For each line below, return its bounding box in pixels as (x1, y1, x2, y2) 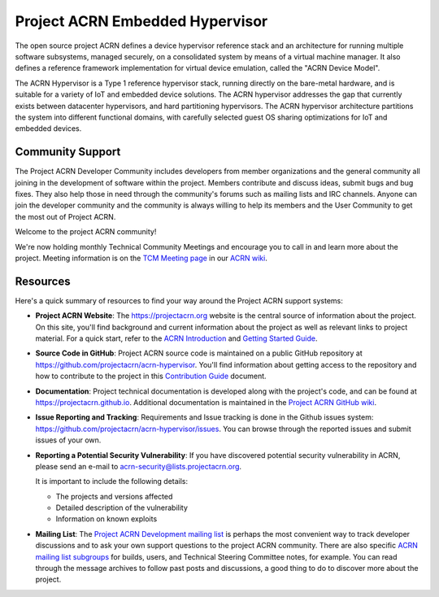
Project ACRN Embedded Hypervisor (15, 12, 268, 30)
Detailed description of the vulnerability (55, 503, 189, 512)
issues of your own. (35, 435, 102, 445)
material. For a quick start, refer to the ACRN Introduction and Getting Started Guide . (35, 333, 318, 343)
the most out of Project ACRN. (15, 211, 116, 221)
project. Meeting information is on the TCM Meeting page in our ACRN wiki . (15, 253, 267, 263)
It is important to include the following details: (35, 477, 189, 486)
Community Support (15, 145, 121, 159)
